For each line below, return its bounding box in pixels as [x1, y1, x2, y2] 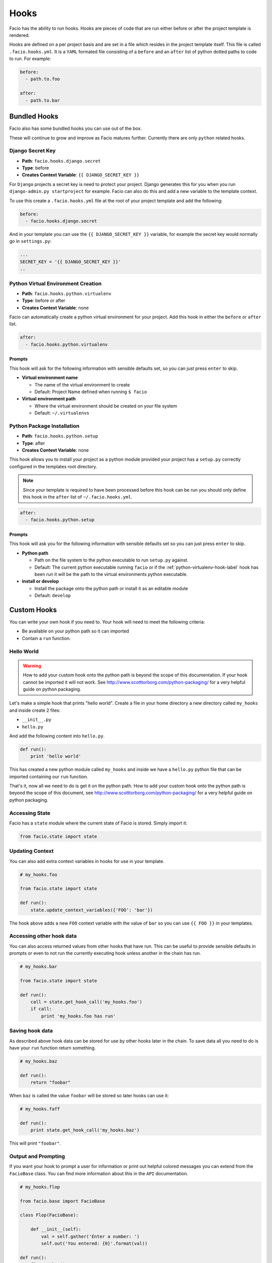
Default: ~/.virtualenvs [34, 410, 90, 416]
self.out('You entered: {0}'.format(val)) [41, 1240, 148, 1246]
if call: [30, 1006, 52, 1012]
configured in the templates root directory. [9, 463, 98, 469]
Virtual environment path [22, 396, 76, 402]
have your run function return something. [9, 1045, 96, 1051]
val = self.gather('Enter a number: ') [41, 1233, 140, 1239]
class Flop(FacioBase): [20, 1212, 79, 1218]
